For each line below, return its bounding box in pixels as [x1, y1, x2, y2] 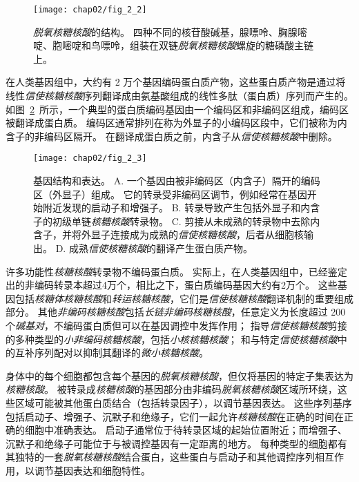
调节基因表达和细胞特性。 [34, 463, 151, 477]
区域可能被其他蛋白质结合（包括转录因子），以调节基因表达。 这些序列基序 [14, 395, 352, 409]
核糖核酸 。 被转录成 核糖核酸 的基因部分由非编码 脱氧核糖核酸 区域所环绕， [6, 382, 338, 396]
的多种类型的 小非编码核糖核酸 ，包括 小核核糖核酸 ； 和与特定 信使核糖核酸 [6, 331, 338, 346]
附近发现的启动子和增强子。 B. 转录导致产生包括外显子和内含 [42, 200, 320, 215]
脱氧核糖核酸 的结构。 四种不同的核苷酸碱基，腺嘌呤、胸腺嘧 [33, 24, 307, 39]
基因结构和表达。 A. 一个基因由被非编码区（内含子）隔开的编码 [33, 173, 320, 188]
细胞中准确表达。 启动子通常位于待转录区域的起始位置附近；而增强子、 [24, 423, 347, 437]
